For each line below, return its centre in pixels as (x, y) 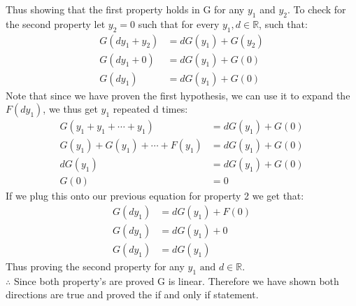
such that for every (179, 23)
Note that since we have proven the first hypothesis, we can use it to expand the (178, 95)
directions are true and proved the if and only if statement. (132, 294)
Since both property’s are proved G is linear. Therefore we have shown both (176, 280)
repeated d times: (150, 109)
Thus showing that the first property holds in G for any (125, 9)
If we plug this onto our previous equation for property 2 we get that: (155, 196)
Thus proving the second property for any (95, 266)
